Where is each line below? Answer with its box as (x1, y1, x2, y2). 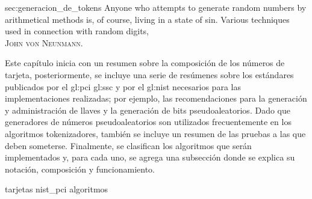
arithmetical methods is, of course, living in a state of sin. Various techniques (5, 13, 290, 25)
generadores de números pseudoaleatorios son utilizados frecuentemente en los (5, 115, 292, 128)
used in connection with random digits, (5, 25, 149, 37)
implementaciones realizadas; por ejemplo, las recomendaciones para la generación (5, 92, 307, 105)
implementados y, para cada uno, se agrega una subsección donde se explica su (5, 151, 295, 164)
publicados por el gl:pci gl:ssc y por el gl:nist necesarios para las (5, 80, 241, 93)
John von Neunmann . (5, 36, 83, 49)
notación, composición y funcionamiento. (5, 162, 155, 175)
